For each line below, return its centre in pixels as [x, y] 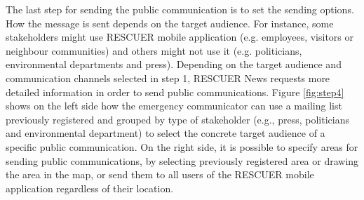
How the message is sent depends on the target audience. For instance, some [170, 23]
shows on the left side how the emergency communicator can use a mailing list [174, 106]
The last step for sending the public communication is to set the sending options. [180, 9]
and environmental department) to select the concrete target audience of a [166, 133]
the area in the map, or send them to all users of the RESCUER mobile [160, 174]
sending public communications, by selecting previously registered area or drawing [182, 160]
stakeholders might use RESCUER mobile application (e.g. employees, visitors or [180, 37]
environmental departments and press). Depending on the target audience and [174, 64]
